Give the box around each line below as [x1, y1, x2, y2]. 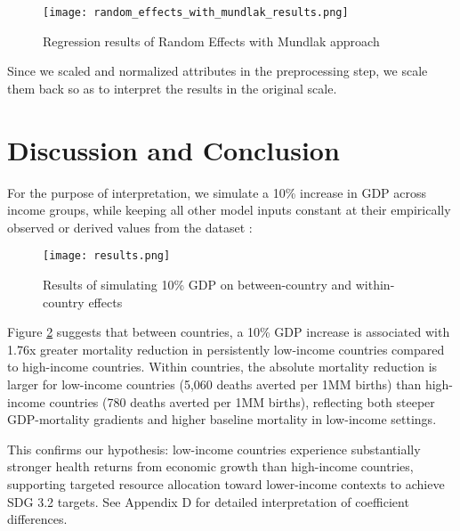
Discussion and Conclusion [7, 131, 340, 167]
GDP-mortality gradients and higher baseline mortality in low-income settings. [7, 410, 437, 429]
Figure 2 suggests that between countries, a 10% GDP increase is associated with [7, 323, 450, 341]
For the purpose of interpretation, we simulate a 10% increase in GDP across [7, 183, 427, 201]
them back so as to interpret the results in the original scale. [7, 78, 337, 97]
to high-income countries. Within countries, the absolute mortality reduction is [7, 357, 438, 376]
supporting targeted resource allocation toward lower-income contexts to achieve [7, 474, 445, 493]
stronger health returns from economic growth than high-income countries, [7, 457, 414, 476]
